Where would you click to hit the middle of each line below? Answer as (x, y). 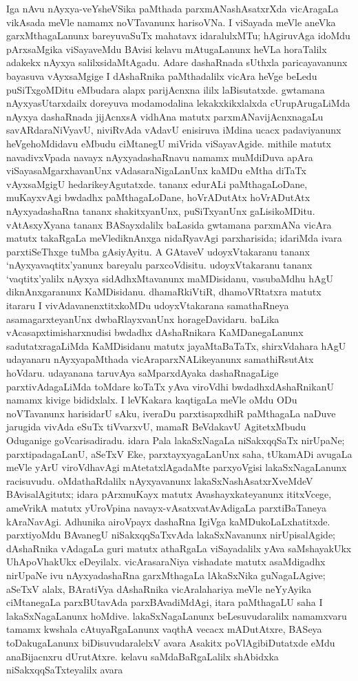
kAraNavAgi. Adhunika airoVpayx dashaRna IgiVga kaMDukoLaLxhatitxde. (168, 521)
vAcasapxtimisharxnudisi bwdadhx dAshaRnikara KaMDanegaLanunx (155, 332)
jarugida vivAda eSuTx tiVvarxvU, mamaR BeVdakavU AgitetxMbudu (156, 427)
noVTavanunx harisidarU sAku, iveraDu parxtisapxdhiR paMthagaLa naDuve (171, 413)
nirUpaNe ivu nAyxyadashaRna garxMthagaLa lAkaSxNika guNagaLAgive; (166, 575)
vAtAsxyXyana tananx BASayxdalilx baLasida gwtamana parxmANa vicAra (169, 224)
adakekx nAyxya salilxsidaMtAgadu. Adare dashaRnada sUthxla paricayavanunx (177, 62)
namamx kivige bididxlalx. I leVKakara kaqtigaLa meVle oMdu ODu (152, 400)
